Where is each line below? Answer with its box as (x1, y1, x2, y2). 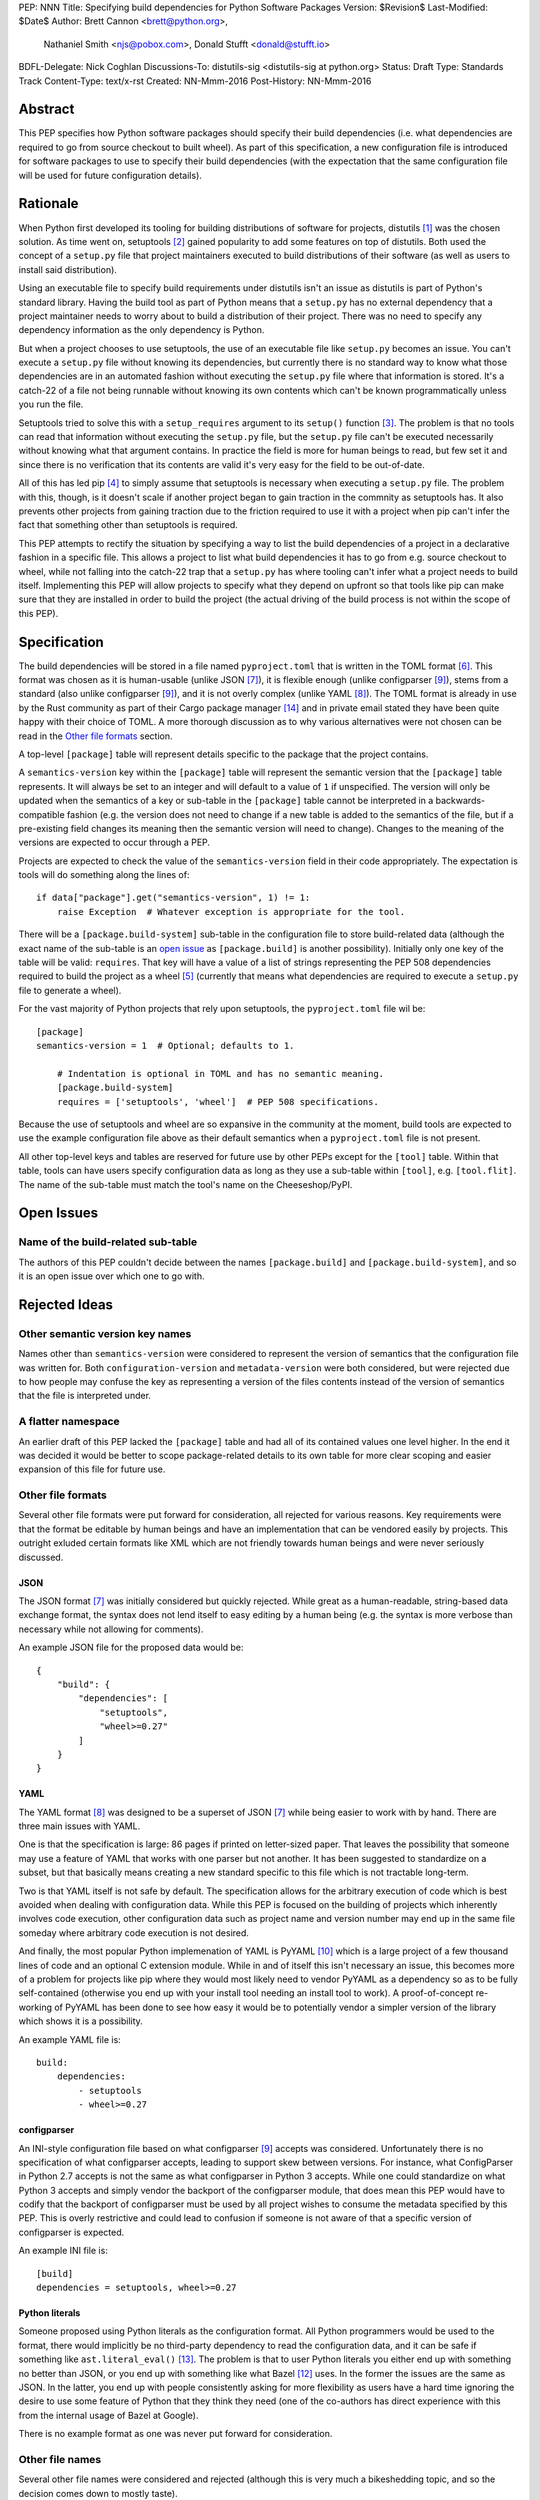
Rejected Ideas (18, 1296, 114, 1313)
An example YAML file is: (18, 2033, 122, 2045)
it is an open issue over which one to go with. (18, 1270, 205, 1282)
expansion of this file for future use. (18, 1463, 166, 1475)
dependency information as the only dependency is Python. (18, 324, 265, 336)
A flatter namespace (18, 1415, 120, 1429)
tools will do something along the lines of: (18, 869, 190, 881)
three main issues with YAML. (18, 1820, 141, 1832)
